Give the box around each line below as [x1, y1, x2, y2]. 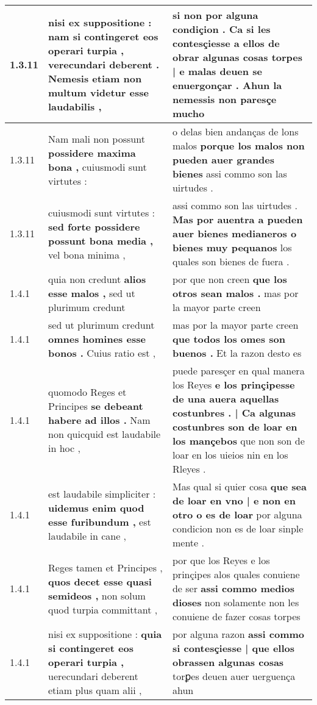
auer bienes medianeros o [172, 226, 297, 240]
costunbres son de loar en [172, 420, 297, 434]
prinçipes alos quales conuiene [172, 567, 300, 581]
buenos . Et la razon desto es [172, 346, 302, 360]
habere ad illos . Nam [48, 412, 151, 427]
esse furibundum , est [48, 514, 151, 529]
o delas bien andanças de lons [172, 124, 299, 138]
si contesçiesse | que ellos [172, 641, 295, 655]
